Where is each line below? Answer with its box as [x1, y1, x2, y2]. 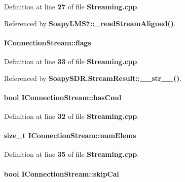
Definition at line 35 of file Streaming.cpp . [4, 149, 139, 159]
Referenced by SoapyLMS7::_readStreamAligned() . [4, 18, 176, 28]
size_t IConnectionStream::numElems [4, 130, 136, 141]
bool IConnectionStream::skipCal [4, 168, 119, 179]
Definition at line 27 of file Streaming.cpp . [4, 1, 139, 11]
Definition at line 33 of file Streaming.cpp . [4, 56, 139, 66]
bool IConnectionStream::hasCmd [4, 92, 122, 102]
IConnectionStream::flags [4, 37, 91, 47]
